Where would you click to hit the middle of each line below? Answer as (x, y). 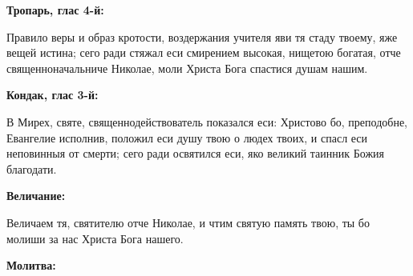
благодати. (32, 168)
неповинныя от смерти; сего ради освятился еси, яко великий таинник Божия (196, 153)
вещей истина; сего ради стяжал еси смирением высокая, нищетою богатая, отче (204, 52)
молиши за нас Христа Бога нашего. (95, 238)
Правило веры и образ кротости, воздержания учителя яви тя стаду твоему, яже (202, 36)
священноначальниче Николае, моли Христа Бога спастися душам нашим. (187, 68)
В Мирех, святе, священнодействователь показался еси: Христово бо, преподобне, (207, 121)
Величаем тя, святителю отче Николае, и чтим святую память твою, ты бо (188, 222)
